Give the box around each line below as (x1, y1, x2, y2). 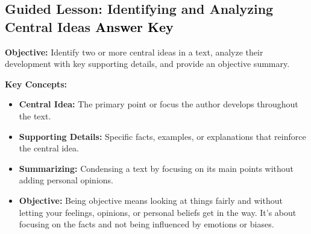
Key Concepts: (5, 77, 68, 90)
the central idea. (19, 142, 80, 154)
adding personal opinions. (19, 174, 113, 186)
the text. (19, 109, 51, 122)
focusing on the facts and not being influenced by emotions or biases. (19, 218, 274, 230)
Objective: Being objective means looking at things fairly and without (19, 194, 283, 206)
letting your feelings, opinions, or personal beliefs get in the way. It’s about (19, 206, 297, 218)
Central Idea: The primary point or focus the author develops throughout (19, 98, 298, 110)
